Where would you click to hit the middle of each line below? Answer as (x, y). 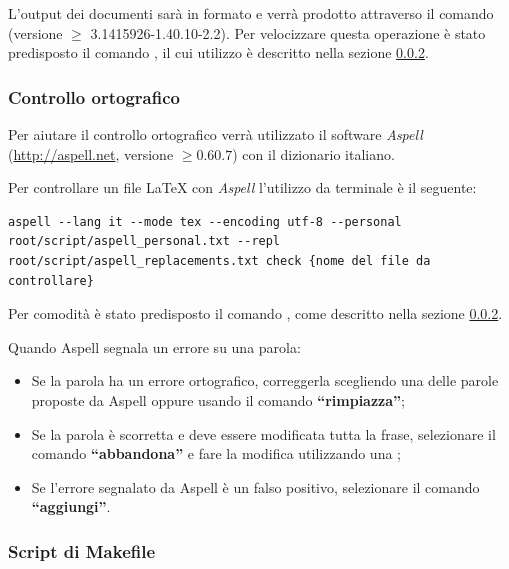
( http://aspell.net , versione (91, 153)
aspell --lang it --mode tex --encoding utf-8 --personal (205, 221)
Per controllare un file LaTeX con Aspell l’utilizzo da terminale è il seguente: (242, 187)
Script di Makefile (82, 550)
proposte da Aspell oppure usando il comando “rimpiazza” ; (218, 399)
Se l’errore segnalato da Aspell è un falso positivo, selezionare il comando (255, 486)
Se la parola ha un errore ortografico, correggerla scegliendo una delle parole (265, 380)
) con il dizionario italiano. (313, 153)
